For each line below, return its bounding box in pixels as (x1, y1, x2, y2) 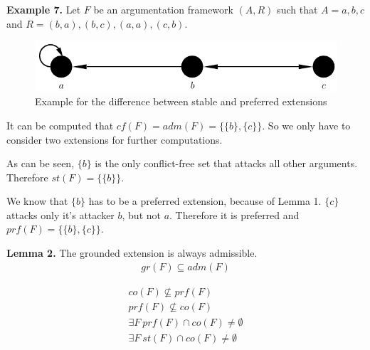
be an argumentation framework (93, 2, 233, 16)
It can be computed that (6, 117, 114, 132)
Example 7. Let (6, 2, 81, 16)
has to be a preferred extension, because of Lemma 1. (88, 193, 322, 208)
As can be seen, (6, 156, 75, 171)
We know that (6, 193, 68, 208)
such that (277, 2, 318, 16)
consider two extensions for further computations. (6, 132, 223, 147)
